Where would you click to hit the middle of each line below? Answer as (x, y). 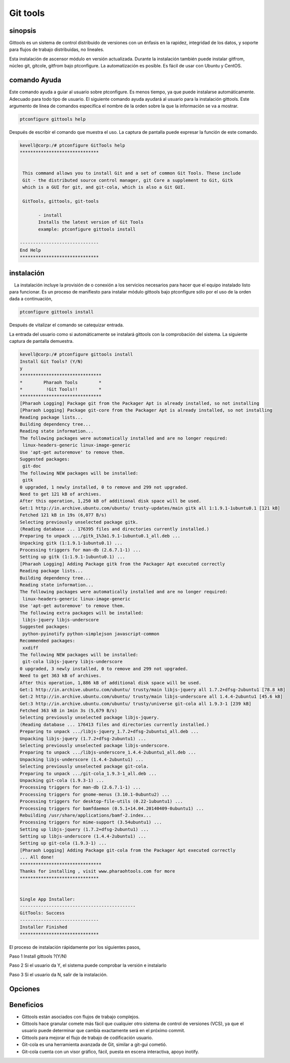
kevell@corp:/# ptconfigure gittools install (76, 355)
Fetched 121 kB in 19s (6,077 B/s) (63, 515)
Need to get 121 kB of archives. (61, 494)
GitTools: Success (42, 913)
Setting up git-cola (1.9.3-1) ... (63, 843)
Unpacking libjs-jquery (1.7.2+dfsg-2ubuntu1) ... (83, 738)
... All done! (37, 857)
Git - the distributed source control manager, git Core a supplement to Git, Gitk (128, 180)
